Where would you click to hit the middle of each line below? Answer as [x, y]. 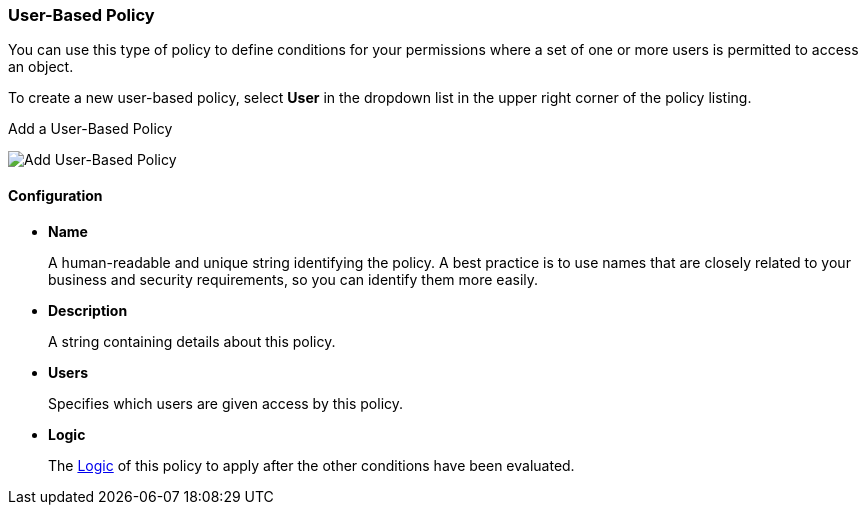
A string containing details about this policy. [192, 341]
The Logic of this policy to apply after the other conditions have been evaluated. [311, 465]
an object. [41, 67]
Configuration [55, 195]
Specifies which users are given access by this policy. [226, 403]
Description [88, 310]
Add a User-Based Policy [90, 129]
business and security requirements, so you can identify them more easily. [293, 279]
